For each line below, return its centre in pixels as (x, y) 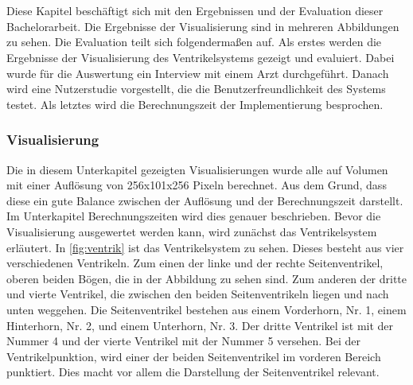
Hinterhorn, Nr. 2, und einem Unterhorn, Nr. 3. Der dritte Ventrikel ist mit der (200, 325)
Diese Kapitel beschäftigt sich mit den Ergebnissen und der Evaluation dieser (195, 11)
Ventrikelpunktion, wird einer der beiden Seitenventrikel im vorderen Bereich (194, 356)
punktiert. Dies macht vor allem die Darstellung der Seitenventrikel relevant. (193, 372)
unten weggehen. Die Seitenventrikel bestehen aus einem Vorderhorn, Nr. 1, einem (206, 309)
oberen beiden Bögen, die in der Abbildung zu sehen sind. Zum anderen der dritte (207, 278)
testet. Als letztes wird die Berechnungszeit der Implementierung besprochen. (195, 104)
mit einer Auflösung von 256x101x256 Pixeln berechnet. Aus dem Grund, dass (197, 185)
